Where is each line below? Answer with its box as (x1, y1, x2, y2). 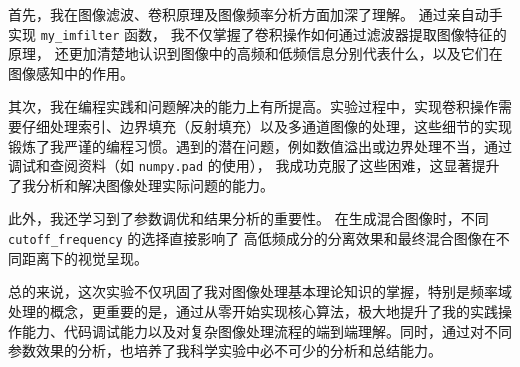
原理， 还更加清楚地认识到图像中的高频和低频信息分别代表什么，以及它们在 (8, 43, 503, 64)
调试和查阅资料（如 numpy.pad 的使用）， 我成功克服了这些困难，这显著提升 (8, 155, 500, 176)
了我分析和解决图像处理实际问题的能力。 (8, 174, 274, 195)
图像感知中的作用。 (8, 62, 134, 83)
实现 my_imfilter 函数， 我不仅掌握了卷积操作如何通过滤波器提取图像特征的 (8, 23, 507, 44)
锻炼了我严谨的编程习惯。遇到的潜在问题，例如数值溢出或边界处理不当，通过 (8, 135, 512, 156)
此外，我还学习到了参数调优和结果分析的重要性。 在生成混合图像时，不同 (8, 208, 489, 229)
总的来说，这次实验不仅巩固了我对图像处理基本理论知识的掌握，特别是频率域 (8, 281, 512, 302)
